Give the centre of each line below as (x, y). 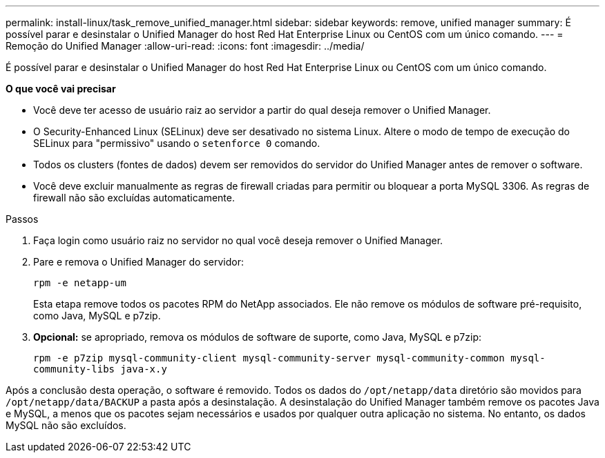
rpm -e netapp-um (80, 283)
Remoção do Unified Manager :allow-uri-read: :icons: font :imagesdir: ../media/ (185, 46)
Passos (22, 219)
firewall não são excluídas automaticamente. (134, 198)
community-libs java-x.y (100, 369)
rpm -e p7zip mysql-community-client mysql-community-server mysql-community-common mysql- (289, 358)
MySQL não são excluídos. (66, 425)
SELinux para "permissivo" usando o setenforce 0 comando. (177, 143)
